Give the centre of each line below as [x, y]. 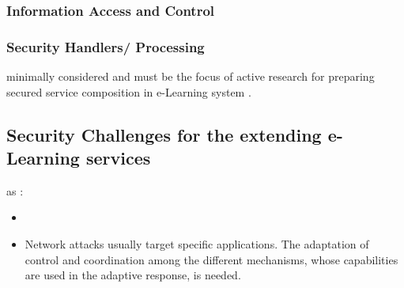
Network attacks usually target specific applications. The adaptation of [197, 244]
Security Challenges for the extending [164, 134]
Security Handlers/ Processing [106, 46]
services [118, 158]
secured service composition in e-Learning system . [129, 91]
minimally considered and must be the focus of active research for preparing [191, 76]
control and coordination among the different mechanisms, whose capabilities [211, 259]
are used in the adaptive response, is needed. [133, 275]
